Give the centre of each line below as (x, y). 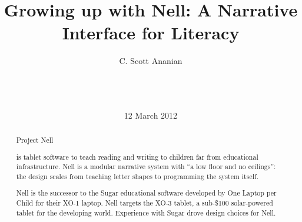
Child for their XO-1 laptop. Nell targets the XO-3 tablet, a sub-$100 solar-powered (145, 203)
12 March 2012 (151, 115)
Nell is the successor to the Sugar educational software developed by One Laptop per (146, 193)
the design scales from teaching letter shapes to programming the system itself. (137, 176)
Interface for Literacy (151, 33)
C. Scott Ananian (151, 61)
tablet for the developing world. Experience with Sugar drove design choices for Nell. (146, 212)
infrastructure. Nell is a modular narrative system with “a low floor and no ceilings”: (146, 166)
